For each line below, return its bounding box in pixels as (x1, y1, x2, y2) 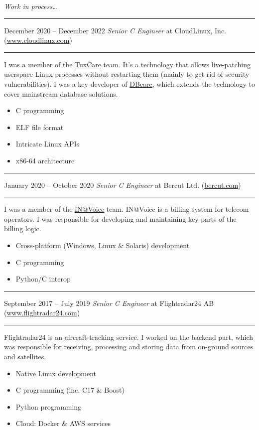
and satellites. (4, 351, 46, 362)
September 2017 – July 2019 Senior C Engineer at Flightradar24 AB (4, 297, 214, 308)
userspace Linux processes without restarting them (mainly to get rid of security (4, 69, 250, 79)
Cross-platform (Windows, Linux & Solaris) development (15, 240, 190, 250)
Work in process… (4, 1, 57, 11)
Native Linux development (15, 368, 96, 378)
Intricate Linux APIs (15, 139, 80, 149)
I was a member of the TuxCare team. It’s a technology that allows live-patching (4, 59, 251, 69)
